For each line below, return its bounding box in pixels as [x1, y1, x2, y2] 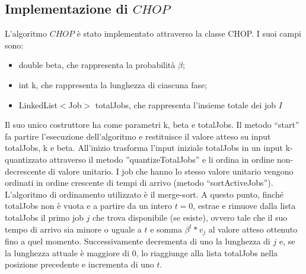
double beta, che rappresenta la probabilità [18, 59, 176, 71]
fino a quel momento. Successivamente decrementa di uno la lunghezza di [5, 234, 270, 247]
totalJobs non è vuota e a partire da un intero [5, 199, 172, 212]
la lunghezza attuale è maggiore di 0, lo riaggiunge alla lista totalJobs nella [5, 246, 278, 259]
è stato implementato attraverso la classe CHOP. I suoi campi [76, 27, 301, 40]
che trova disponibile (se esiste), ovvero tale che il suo [93, 211, 288, 223]
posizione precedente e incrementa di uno [5, 258, 154, 270]
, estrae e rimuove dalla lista [193, 199, 296, 212]
